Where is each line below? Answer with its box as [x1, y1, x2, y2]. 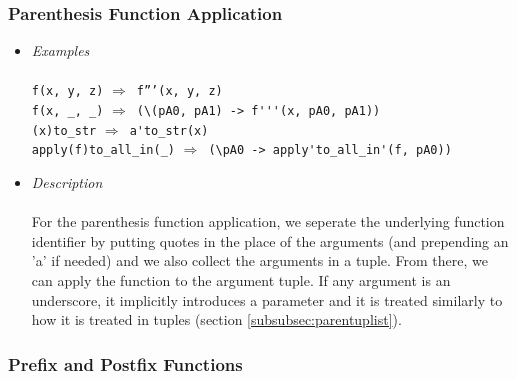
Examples [31, 40, 90, 61]
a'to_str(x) [129, 123, 209, 138]
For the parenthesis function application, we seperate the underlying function [31, 211, 505, 232]
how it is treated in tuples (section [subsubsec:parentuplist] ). [31, 309, 402, 330]
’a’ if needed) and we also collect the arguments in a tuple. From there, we [31, 250, 488, 271]
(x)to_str [31, 123, 97, 138]
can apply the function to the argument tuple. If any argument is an [31, 270, 451, 290]
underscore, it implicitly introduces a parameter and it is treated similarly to [31, 289, 503, 310]
